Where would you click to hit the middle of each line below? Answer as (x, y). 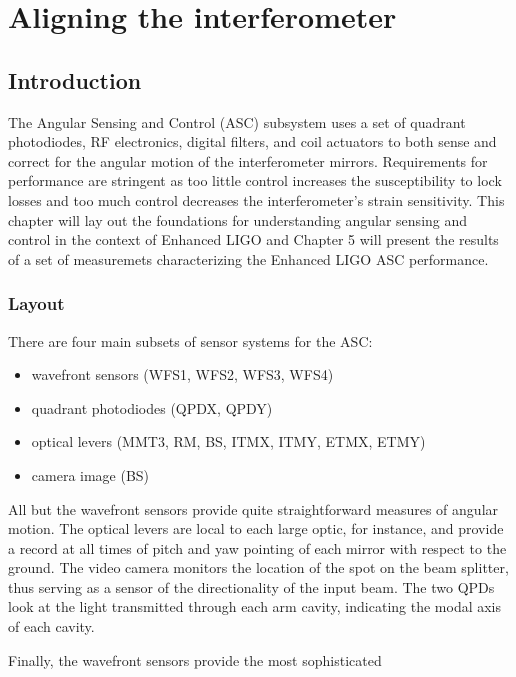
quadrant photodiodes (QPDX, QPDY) (152, 407)
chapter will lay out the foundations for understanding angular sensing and (238, 219)
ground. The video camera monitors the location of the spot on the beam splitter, (258, 567)
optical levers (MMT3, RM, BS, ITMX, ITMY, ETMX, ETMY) (228, 441)
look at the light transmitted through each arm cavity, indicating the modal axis (255, 606)
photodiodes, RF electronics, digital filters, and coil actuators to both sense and (252, 141)
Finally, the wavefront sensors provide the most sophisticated (195, 659)
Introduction (75, 79)
